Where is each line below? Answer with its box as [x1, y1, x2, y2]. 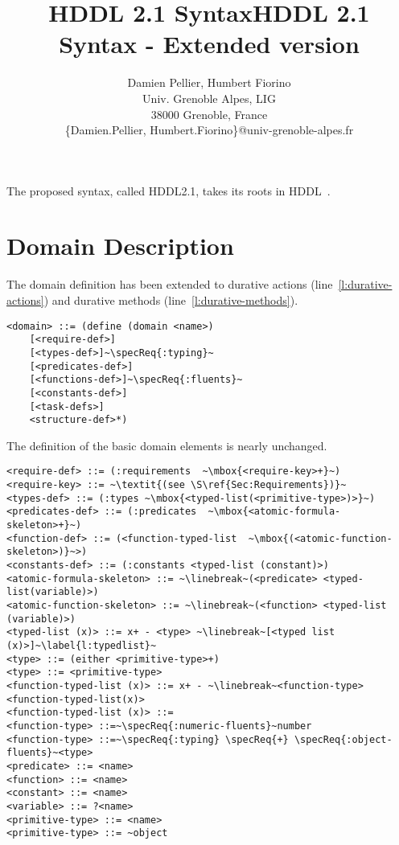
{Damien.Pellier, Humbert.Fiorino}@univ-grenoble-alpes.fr [64, 121, 354, 138]
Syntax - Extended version [59, 27, 360, 60]
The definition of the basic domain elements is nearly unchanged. [6, 437, 327, 453]
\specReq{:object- [294, 733, 393, 745]
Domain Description [6, 229, 234, 262]
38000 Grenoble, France [150, 105, 268, 122]
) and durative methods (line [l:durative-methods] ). [43, 292, 298, 308]
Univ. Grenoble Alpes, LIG [142, 89, 276, 106]
